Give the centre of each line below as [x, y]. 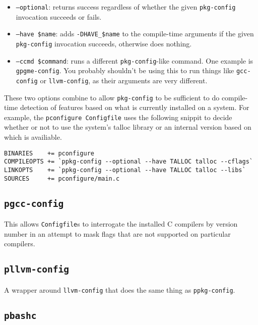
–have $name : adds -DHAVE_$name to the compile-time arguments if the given [135, 34]
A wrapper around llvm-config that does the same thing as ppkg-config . [120, 289]
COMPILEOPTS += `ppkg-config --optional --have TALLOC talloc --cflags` [128, 162]
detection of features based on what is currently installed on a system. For [135, 107]
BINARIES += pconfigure [49, 153]
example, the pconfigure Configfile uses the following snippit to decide [118, 117]
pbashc [20, 315]
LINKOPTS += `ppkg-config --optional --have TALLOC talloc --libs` [125, 170]
